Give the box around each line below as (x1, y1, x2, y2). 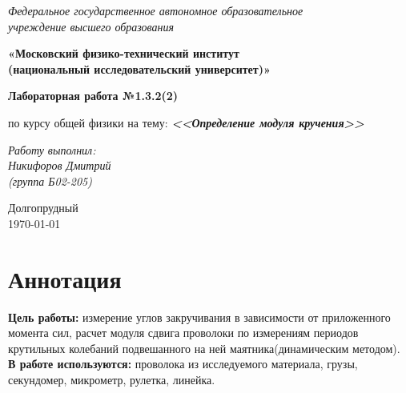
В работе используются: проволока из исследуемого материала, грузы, (8, 355, 358, 372)
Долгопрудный (8, 199, 78, 216)
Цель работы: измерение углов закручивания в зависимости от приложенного (8, 308, 391, 325)
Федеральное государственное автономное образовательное (8, 2, 303, 18)
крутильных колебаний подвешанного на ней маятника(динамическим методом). (8, 339, 400, 356)
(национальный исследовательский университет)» (8, 60, 271, 77)
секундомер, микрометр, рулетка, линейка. (8, 371, 215, 388)
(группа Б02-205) (8, 172, 92, 189)
